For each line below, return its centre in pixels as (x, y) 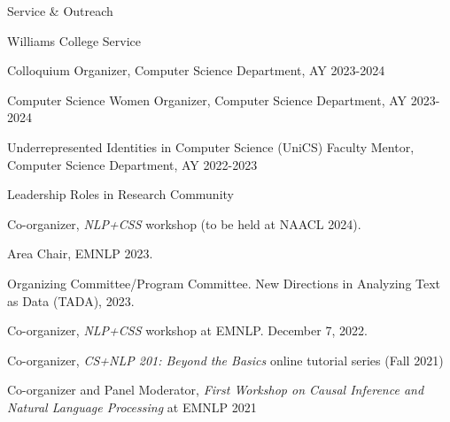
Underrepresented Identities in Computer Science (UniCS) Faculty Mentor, (211, 146)
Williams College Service (74, 40)
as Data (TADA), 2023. (71, 300)
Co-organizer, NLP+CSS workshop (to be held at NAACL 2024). (184, 223)
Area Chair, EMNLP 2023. (80, 253)
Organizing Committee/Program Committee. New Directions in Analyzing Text (224, 283)
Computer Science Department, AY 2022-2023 (132, 164)
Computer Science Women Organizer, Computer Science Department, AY (207, 100)
